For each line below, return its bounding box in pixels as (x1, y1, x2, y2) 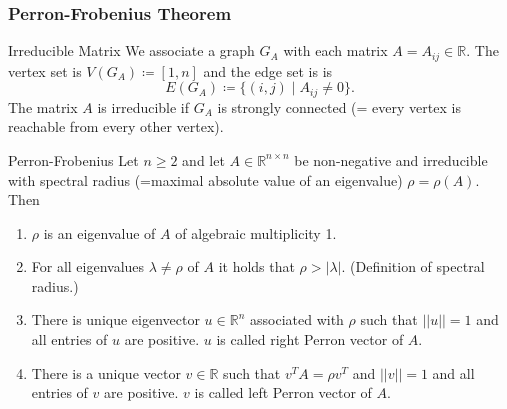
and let (182, 149, 225, 170)
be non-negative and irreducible (294, 149, 488, 170)
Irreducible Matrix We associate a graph (8, 40, 255, 61)
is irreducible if (97, 96, 190, 117)
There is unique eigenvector (31, 309, 200, 330)
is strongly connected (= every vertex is (217, 96, 461, 117)
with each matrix (283, 40, 388, 61)
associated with (250, 309, 344, 330)
